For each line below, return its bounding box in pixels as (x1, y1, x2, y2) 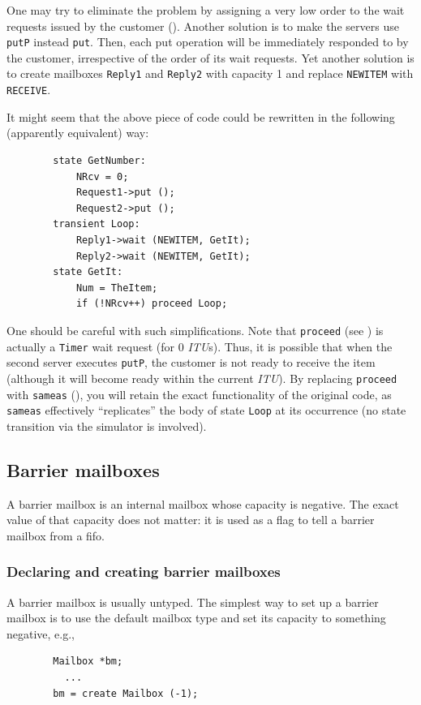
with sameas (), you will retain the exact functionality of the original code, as (6, 385, 392, 402)
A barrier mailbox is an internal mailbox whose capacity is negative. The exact (6, 495, 399, 512)
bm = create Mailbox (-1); (53, 687, 199, 699)
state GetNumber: (53, 154, 146, 166)
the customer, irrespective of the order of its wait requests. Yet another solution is (6, 49, 415, 66)
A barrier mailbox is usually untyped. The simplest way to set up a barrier (6, 593, 379, 610)
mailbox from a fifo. (6, 527, 105, 544)
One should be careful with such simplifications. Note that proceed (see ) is (6, 321, 384, 338)
